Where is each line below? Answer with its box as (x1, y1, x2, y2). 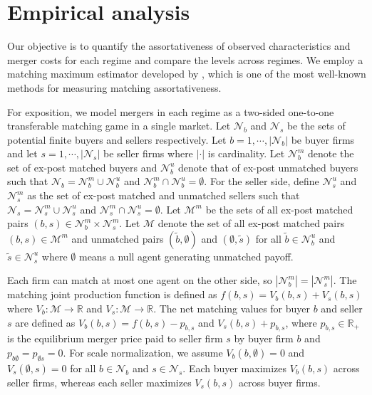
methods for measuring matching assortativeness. (7, 80, 222, 95)
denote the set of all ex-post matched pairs (157, 216, 345, 231)
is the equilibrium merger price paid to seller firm (7, 331, 223, 346)
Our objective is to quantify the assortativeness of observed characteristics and (7, 38, 351, 53)
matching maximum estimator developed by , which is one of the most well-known (7, 66, 366, 81)
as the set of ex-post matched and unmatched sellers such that (27, 188, 300, 203)
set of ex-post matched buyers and (7, 159, 157, 174)
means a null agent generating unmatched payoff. (78, 248, 294, 263)
